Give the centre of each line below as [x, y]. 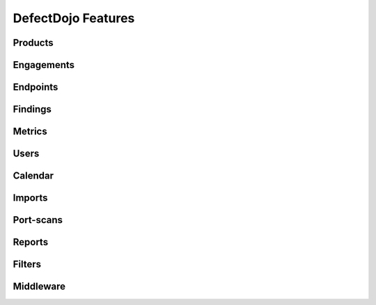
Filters [27, 264]
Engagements [44, 65]
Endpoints [36, 87]
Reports [31, 242]
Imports [30, 198]
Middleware [39, 287]
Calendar [33, 176]
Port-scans [38, 220]
